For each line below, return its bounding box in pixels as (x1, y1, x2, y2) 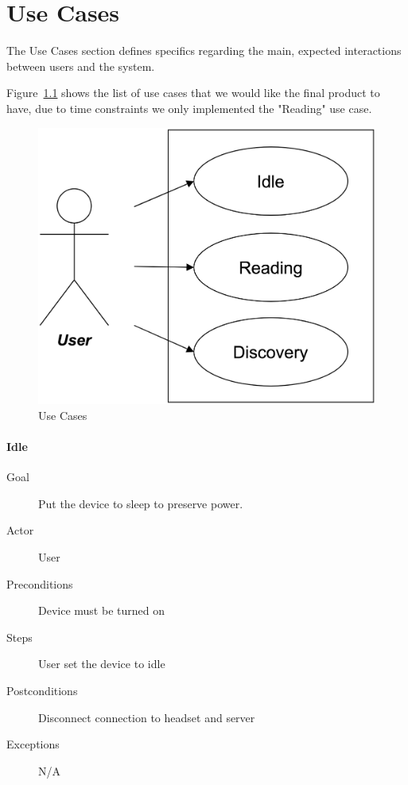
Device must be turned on (38, 602, 165, 619)
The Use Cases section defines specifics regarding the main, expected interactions (6, 42, 402, 59)
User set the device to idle (38, 655, 165, 672)
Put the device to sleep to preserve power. (38, 495, 243, 511)
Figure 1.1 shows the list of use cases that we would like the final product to (6, 84, 380, 101)
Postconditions (6, 682, 78, 698)
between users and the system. (6, 57, 155, 74)
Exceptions (6, 736, 60, 752)
